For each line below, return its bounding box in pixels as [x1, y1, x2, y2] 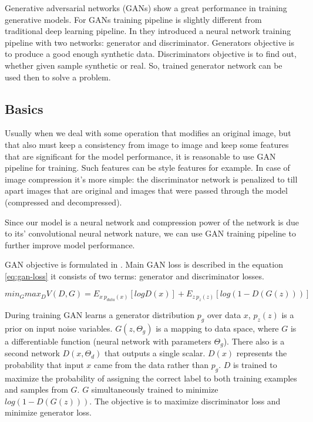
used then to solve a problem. [5, 70, 111, 83]
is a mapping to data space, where [156, 322, 279, 334]
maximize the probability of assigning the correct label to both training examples [5, 372, 297, 384]
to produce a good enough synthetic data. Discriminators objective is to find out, [5, 48, 297, 60]
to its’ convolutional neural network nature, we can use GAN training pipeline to [5, 227, 296, 239]
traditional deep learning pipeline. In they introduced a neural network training [5, 25, 291, 37]
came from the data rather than [94, 358, 208, 370]
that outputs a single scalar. [105, 347, 206, 359]
